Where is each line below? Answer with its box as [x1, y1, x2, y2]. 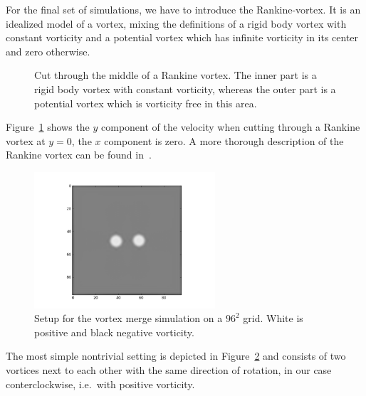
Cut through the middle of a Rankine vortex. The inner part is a [34, 68, 317, 82]
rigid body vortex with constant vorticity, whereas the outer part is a [34, 81, 336, 96]
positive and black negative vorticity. [34, 324, 194, 339]
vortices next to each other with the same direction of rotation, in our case [6, 363, 332, 378]
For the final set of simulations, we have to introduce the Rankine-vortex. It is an [6, 2, 361, 16]
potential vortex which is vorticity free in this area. [34, 95, 257, 110]
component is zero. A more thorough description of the [104, 133, 344, 148]
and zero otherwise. [6, 43, 90, 58]
